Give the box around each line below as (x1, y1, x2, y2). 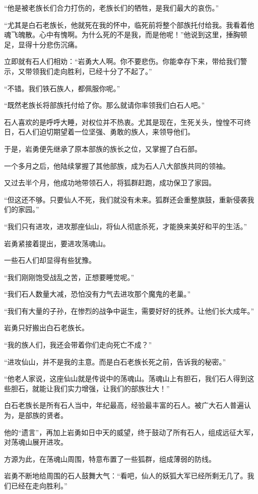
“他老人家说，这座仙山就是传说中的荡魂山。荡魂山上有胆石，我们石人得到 (4, 373, 247, 384)
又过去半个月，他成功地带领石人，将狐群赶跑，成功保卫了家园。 (4, 177, 216, 188)
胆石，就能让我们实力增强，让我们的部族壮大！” (11, 383, 170, 393)
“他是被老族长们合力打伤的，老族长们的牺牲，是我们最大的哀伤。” (4, 3, 219, 13)
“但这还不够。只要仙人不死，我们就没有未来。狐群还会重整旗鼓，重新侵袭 (4, 194, 247, 204)
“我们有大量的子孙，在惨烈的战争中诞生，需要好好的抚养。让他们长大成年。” (4, 305, 254, 316)
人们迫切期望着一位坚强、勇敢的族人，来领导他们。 (25, 126, 195, 137)
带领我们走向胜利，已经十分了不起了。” (25, 65, 152, 76)
